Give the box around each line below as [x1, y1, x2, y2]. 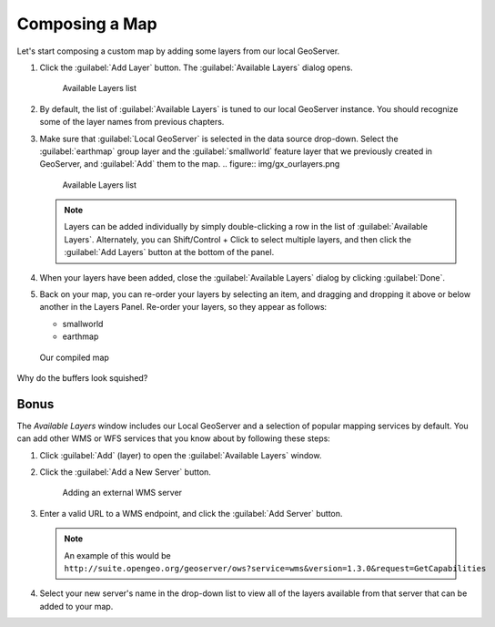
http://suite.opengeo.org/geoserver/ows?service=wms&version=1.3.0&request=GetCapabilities [64, 563, 487, 573]
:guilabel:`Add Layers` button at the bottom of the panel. [64, 247, 275, 258]
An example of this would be [64, 550, 172, 560]
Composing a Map [16, 14, 158, 34]
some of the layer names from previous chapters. [39, 117, 225, 128]
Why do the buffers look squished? [16, 372, 148, 383]
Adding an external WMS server [62, 488, 182, 499]
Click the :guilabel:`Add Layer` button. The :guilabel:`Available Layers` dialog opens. [39, 62, 354, 73]
